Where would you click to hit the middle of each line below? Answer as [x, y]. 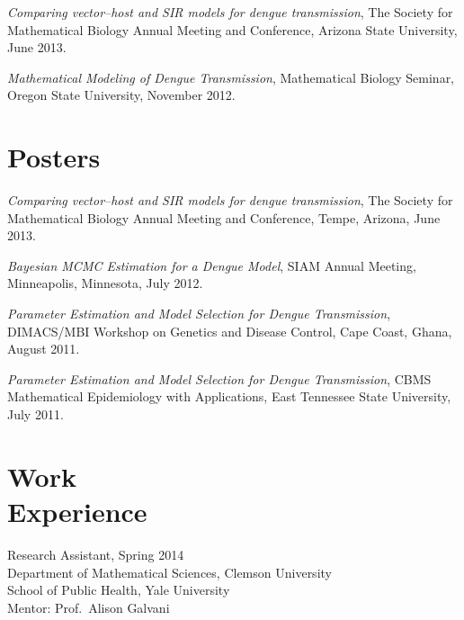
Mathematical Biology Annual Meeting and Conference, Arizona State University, [232, 29]
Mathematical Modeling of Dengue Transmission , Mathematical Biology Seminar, [231, 77]
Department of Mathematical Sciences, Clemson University [170, 572]
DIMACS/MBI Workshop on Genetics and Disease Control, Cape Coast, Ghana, [230, 331]
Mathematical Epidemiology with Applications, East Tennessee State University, [229, 396]
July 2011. [36, 414]
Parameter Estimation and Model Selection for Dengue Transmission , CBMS [219, 378]
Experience [77, 511]
